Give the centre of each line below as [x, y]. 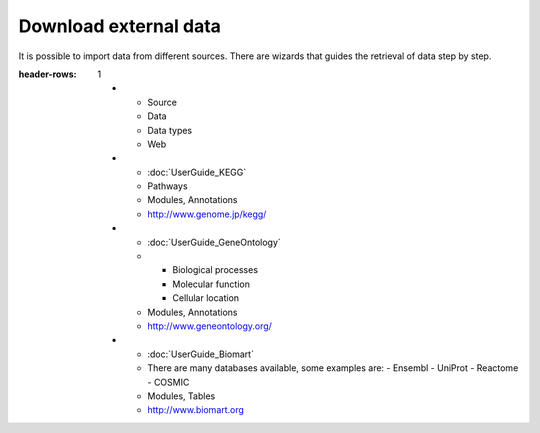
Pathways [168, 186]
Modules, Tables [181, 396]
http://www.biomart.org [196, 410]
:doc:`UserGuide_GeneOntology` [214, 242]
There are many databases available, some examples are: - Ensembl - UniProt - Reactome [333, 368]
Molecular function [211, 284]
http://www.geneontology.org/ [209, 326]
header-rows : [47, 74]
